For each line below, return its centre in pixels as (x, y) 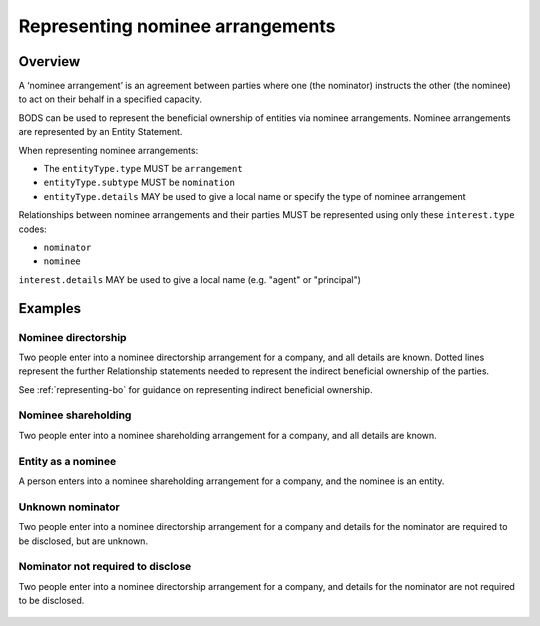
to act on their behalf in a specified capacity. (110, 99)
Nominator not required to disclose (105, 567)
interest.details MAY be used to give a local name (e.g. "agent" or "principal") (190, 279)
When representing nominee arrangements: (108, 150)
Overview (49, 61)
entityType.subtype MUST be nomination (139, 182)
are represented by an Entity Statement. (100, 132)
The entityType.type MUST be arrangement (143, 169)
